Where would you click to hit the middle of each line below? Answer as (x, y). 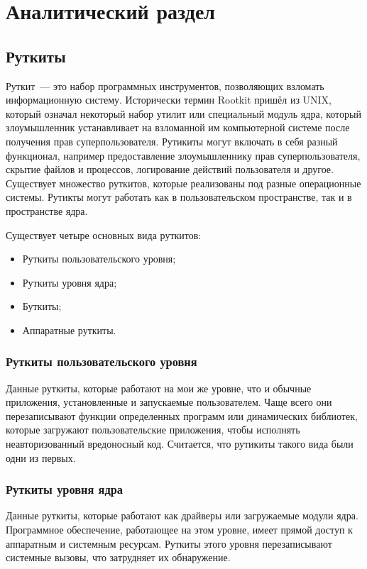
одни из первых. (41, 457)
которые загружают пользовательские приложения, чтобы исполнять (153, 430)
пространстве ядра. (47, 210)
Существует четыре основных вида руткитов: (104, 234)
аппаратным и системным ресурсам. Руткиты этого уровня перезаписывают (169, 543)
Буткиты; (42, 306)
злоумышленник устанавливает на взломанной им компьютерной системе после (178, 127)
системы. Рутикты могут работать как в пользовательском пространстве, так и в (179, 197)
